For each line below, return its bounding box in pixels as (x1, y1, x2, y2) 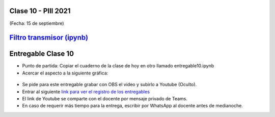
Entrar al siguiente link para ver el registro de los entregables (22, 89, 150, 95)
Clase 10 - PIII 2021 (9, 7, 71, 15)
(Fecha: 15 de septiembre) (9, 20, 64, 26)
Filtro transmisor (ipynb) (9, 33, 89, 42)
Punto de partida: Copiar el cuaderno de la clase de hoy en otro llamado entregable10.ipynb (22, 63, 214, 69)
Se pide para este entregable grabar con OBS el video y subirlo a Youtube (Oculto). (22, 82, 197, 88)
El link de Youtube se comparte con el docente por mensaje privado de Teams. (22, 96, 188, 101)
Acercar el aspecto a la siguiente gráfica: (22, 70, 108, 76)
